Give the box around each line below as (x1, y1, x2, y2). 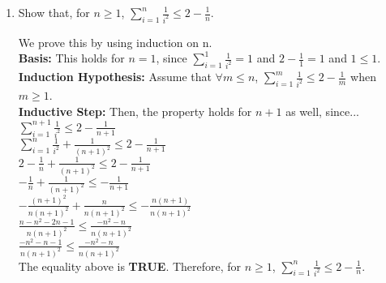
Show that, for (18, 4, 90, 20)
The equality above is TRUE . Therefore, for (18, 257, 242, 274)
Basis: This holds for (18, 49, 125, 66)
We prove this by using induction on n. (18, 33, 212, 50)
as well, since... (285, 102, 359, 119)
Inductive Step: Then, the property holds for (18, 102, 252, 119)
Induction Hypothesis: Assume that (18, 68, 212, 85)
